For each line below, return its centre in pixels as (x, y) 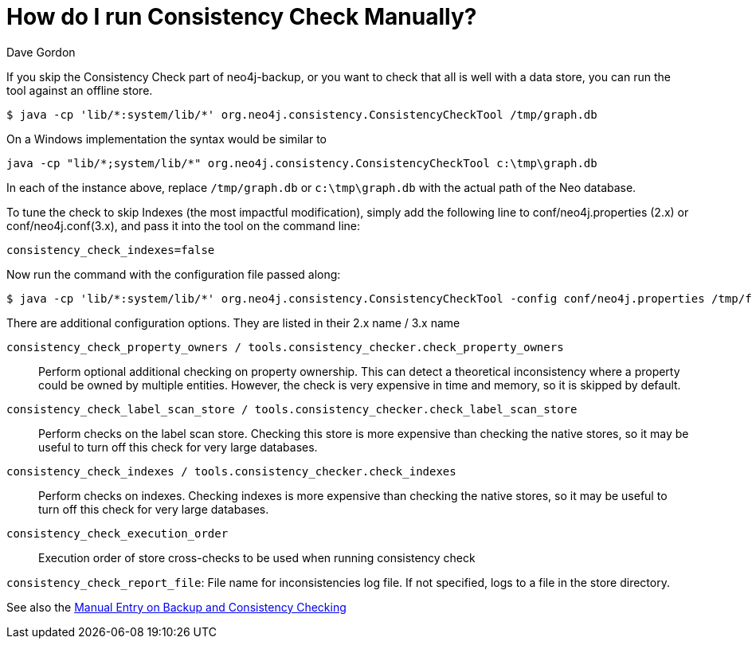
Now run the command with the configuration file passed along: (174, 274)
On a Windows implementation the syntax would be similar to (166, 139)
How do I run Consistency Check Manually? (242, 17)
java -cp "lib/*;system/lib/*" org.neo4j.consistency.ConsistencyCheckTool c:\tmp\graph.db (302, 163)
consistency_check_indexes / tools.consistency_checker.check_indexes (231, 471)
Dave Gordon (41, 52)
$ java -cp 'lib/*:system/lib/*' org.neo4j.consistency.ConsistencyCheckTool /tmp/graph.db (302, 114)
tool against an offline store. (80, 90)
